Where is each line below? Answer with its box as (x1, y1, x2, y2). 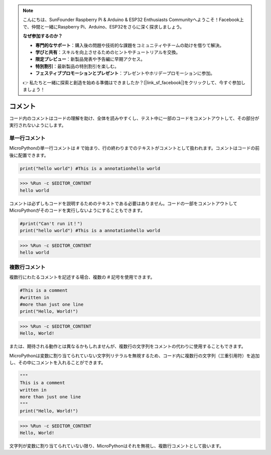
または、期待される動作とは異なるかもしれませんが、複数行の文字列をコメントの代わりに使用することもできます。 (9, 343, 246, 349)
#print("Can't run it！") (20, 221, 83, 226)
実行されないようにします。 (9, 122, 66, 128)
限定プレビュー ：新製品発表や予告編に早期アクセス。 (35, 56, 146, 62)
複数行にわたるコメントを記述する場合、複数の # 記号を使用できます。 (9, 274, 155, 280)
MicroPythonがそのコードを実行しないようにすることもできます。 (9, 207, 145, 213)
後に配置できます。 (9, 152, 49, 158)
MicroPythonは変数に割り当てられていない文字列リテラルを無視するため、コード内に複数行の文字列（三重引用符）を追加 (9, 352, 260, 358)
